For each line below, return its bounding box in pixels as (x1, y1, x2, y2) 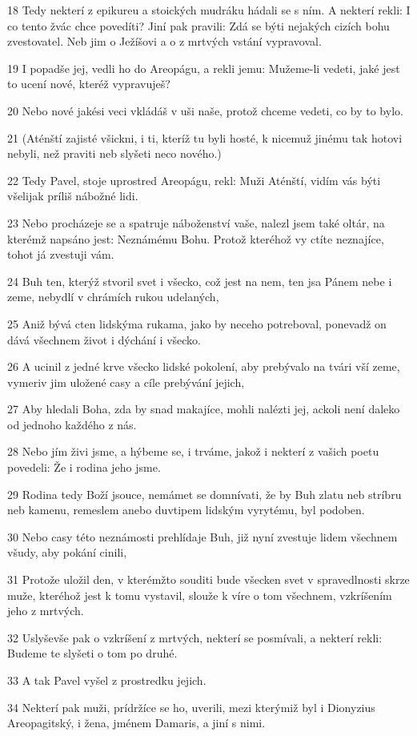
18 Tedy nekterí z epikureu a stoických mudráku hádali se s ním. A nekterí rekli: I (7, 2, 411, 18)
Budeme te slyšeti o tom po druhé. (7, 645, 178, 662)
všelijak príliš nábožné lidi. (7, 187, 138, 204)
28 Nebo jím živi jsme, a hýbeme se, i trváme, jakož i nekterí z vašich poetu (7, 443, 379, 460)
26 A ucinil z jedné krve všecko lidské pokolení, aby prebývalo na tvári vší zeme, (7, 358, 400, 375)
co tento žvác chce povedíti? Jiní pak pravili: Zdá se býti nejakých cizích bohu (7, 17, 390, 34)
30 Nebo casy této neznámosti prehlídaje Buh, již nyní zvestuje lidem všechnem (7, 528, 398, 545)
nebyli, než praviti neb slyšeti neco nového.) (7, 145, 222, 162)
